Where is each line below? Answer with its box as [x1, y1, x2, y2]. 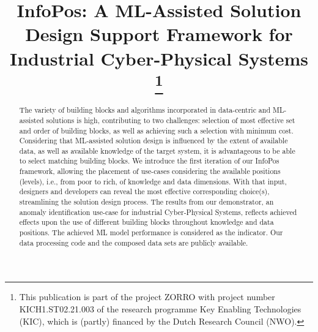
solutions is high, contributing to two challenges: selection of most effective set [46, 115, 295, 125]
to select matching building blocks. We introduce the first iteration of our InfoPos [19, 156, 279, 166]
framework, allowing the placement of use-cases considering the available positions [19, 166, 281, 176]
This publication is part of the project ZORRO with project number [19, 290, 275, 303]
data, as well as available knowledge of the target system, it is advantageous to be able [19, 145, 295, 156]
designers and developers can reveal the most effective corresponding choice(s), [19, 186, 270, 197]
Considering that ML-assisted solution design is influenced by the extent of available [19, 135, 288, 146]
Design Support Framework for [25, 21, 293, 47]
